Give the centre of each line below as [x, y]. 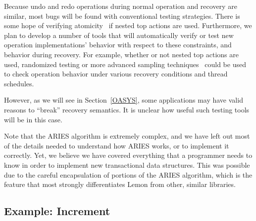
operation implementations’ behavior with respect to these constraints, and [118, 45]
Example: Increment [57, 211]
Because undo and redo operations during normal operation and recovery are [121, 6]
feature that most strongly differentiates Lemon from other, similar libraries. [120, 184]
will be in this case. [33, 119]
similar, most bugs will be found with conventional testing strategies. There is [122, 16]
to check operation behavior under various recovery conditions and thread [116, 74]
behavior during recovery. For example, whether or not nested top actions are [121, 54]
